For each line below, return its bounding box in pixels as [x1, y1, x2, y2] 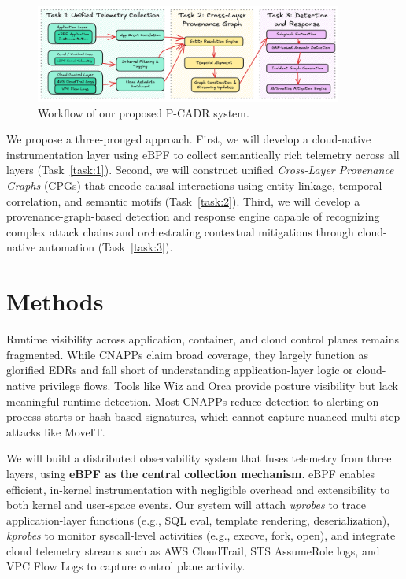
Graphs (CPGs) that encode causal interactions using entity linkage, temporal [6, 177, 382, 194]
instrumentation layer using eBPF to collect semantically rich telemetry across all [6, 146, 400, 162]
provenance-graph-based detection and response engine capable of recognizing [6, 208, 380, 225]
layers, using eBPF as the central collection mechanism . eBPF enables [6, 465, 375, 481]
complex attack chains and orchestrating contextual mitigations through [6, 223, 354, 239]
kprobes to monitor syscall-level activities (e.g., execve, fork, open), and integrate [6, 527, 396, 544]
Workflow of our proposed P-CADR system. [38, 104, 249, 121]
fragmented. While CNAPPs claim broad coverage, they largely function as [6, 346, 368, 362]
